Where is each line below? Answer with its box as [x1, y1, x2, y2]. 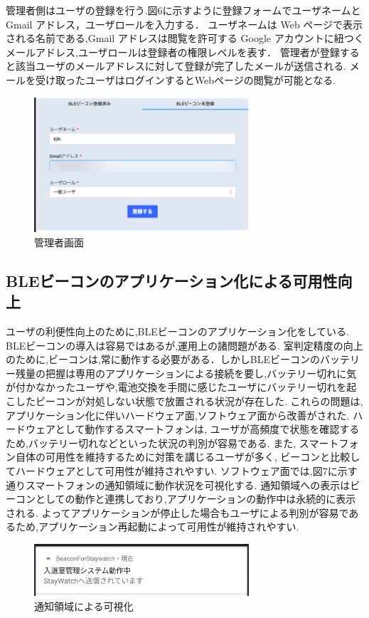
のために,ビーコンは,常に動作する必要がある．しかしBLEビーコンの [6, 352, 320, 367]
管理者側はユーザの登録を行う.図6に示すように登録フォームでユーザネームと [6, 3, 361, 17]
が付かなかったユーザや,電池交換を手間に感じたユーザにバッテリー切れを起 [6, 379, 357, 394]
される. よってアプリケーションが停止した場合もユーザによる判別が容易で [6, 505, 349, 520]
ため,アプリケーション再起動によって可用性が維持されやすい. [15, 519, 299, 534]
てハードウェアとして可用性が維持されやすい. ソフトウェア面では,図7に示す [6, 463, 358, 478]
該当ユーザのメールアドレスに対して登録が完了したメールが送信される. [15, 58, 347, 73]
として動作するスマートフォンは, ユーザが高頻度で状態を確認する [55, 421, 360, 436]
